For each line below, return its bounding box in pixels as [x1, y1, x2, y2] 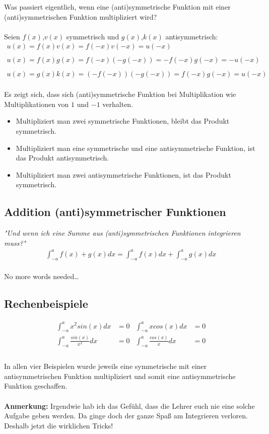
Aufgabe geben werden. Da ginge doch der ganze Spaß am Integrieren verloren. [4, 410, 248, 421]
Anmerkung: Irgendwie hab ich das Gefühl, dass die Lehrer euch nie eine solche [4, 400, 255, 411]
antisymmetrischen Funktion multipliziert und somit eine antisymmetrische [4, 370, 236, 381]
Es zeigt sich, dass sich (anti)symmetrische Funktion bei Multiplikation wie [4, 89, 236, 99]
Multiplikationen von [4, 98, 69, 109]
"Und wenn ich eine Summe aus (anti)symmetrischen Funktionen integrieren [4, 228, 241, 238]
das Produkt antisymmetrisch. [16, 152, 109, 163]
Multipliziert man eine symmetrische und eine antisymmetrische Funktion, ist [16, 142, 255, 153]
